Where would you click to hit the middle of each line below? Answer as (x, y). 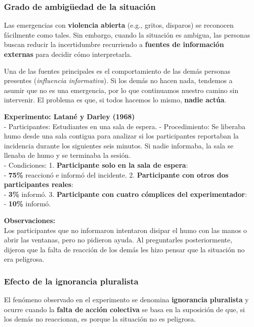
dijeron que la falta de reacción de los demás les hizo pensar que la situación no (124, 249)
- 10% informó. (27, 204)
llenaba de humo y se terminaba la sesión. (67, 155)
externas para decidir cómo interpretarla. (68, 54)
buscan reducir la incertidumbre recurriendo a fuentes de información (114, 44)
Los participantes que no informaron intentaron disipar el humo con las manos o (126, 230)
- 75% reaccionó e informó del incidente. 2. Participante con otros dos (116, 174)
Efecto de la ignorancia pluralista (71, 281)
